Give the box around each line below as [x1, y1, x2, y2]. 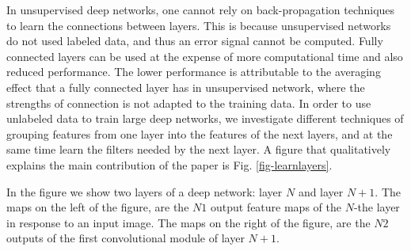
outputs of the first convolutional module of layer [6, 230, 245, 246]
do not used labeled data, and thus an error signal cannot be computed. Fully [6, 32, 383, 49]
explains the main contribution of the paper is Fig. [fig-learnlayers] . [6, 156, 333, 173]
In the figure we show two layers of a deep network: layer [6, 183, 283, 200]
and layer [298, 183, 344, 200]
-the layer [353, 199, 400, 215]
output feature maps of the [210, 199, 341, 215]
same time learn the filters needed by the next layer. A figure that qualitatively [6, 141, 391, 158]
